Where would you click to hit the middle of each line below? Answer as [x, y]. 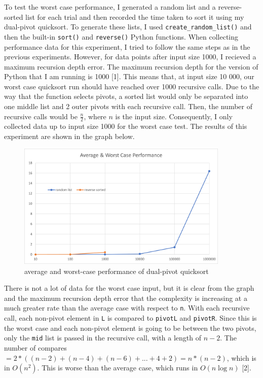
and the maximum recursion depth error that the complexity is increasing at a [126, 298]
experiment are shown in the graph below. [69, 136]
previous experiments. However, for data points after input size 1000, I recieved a [130, 57]
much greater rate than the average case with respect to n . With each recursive [127, 308]
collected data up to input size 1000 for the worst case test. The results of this [126, 126]
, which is [241, 357]
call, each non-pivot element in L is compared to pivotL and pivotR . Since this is [130, 318]
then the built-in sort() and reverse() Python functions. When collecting [121, 36]
